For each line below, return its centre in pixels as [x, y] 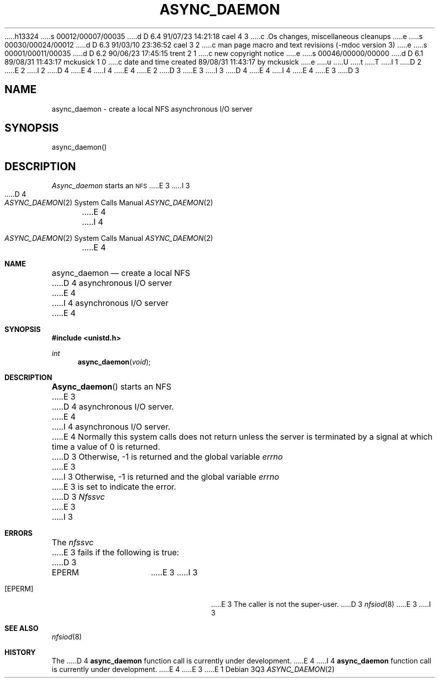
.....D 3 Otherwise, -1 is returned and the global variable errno [167, 457]
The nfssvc [73, 543]
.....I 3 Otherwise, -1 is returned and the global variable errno [165, 477]
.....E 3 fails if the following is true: [115, 553]
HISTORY [20, 652]
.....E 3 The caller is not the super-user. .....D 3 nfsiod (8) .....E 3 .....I [321, 604]
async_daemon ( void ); [114, 362]
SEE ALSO [22, 628]
